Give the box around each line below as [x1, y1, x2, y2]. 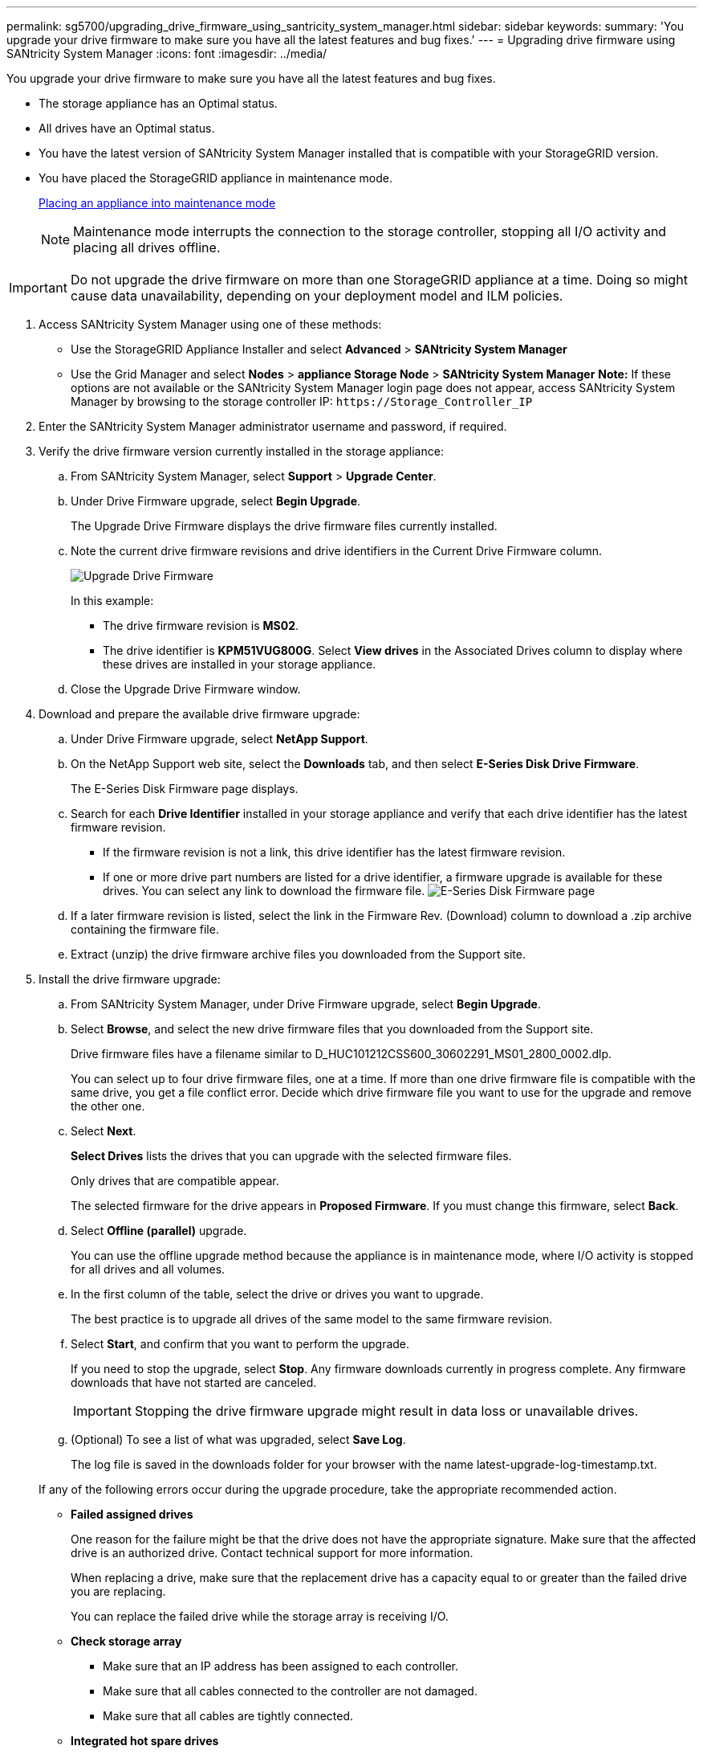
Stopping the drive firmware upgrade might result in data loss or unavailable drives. [134, 1403, 639, 1419]
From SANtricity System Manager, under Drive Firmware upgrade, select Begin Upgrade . [71, 997, 542, 1011]
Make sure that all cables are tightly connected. [103, 1709, 354, 1723]
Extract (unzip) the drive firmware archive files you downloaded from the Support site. [71, 947, 526, 961]
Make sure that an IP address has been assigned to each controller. [103, 1659, 458, 1673]
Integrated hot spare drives [71, 1734, 219, 1748]
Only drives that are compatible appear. [71, 1174, 279, 1188]
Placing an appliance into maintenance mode [39, 196, 276, 210]
